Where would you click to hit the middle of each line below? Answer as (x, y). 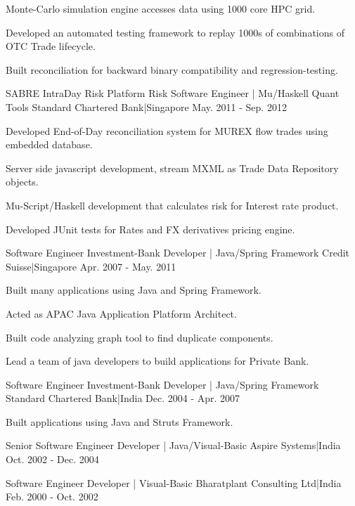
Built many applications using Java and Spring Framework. (134, 290)
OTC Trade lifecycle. (51, 46)
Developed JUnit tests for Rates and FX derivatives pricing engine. (150, 229)
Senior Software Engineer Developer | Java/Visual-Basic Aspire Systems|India (173, 445)
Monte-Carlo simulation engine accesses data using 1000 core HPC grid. (161, 8)
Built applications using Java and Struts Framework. (120, 421)
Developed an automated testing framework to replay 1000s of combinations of (175, 32)
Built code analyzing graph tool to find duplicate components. (140, 337)
